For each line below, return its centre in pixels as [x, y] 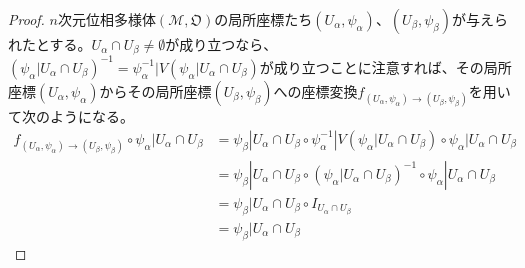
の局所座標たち [263, 19]
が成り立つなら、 [221, 44]
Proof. [26, 19]
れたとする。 [50, 44]
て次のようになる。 [71, 116]
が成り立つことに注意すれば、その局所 [385, 66]
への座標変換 [315, 90]
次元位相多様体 [106, 19]
